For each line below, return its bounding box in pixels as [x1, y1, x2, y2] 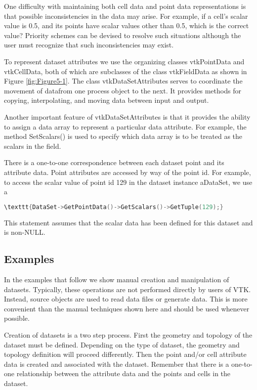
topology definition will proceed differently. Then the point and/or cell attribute [4, 349, 247, 359]
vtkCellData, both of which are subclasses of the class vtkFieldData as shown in [4, 66, 247, 76]
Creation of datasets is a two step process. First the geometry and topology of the [4, 329, 253, 340]
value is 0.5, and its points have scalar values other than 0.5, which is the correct [4, 20, 249, 31]
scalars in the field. [4, 140, 61, 151]
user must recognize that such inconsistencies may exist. [4, 40, 174, 50]
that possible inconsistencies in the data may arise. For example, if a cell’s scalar [4, 10, 248, 21]
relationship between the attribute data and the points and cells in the [16, 368, 231, 379]
